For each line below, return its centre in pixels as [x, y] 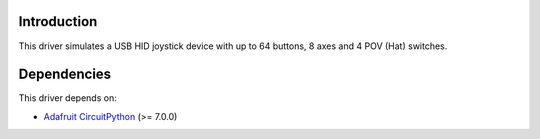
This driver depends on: [67, 98]
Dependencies [65, 74]
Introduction [58, 21]
